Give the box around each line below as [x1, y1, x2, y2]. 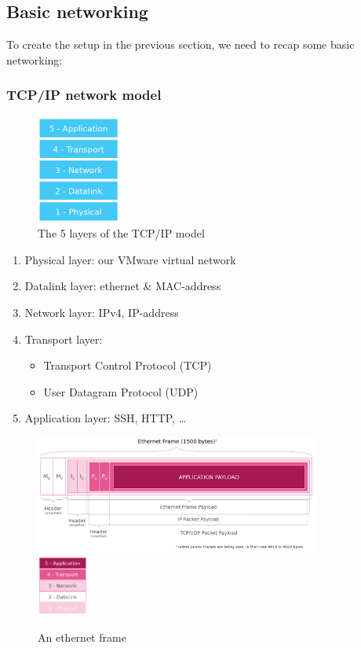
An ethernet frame [38, 628, 126, 645]
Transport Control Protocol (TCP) [43, 357, 212, 374]
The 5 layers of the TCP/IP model [38, 225, 205, 241]
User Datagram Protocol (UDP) [43, 383, 199, 399]
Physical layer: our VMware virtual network [24, 251, 236, 267]
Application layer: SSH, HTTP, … [24, 410, 187, 426]
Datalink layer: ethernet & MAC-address [24, 278, 221, 294]
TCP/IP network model [6, 85, 162, 105]
